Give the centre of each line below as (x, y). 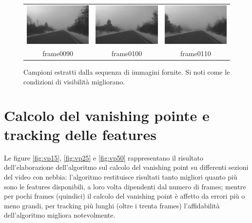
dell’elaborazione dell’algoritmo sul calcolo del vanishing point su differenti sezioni (126, 167)
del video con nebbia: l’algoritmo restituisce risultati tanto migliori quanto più (121, 176)
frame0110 (196, 53)
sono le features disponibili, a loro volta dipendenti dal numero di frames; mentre (125, 186)
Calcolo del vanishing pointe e (107, 115)
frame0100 (127, 53)
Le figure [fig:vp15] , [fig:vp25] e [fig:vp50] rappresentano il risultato (104, 157)
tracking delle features (80, 134)
